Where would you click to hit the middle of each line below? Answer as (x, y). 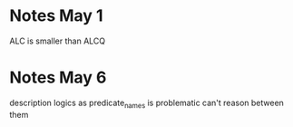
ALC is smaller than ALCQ (58, 41)
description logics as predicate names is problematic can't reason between (146, 103)
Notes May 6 (58, 78)
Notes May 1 (56, 16)
